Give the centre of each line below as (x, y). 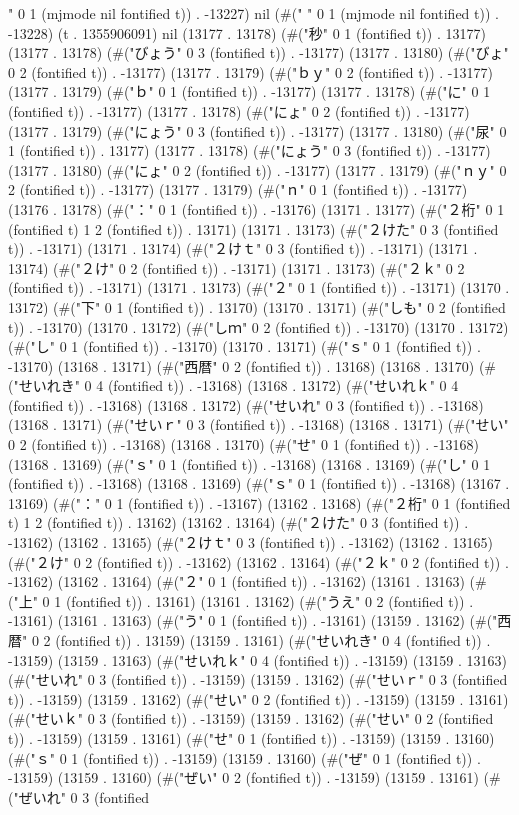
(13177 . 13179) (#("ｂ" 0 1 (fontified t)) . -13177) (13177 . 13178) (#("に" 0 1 (249, 91)
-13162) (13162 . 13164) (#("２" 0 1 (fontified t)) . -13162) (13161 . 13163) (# (247, 581)
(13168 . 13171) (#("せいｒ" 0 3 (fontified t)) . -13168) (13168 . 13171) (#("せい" (258, 424)
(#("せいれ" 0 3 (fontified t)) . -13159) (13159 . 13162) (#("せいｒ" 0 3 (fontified (258, 679)
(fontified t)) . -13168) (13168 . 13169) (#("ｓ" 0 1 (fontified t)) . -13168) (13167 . (259, 483)
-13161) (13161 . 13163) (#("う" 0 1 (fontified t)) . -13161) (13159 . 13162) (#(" (253, 620)
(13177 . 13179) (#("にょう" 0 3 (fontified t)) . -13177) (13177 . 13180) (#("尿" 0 (257, 130)
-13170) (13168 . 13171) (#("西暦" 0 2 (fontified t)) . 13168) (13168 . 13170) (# (252, 365)
